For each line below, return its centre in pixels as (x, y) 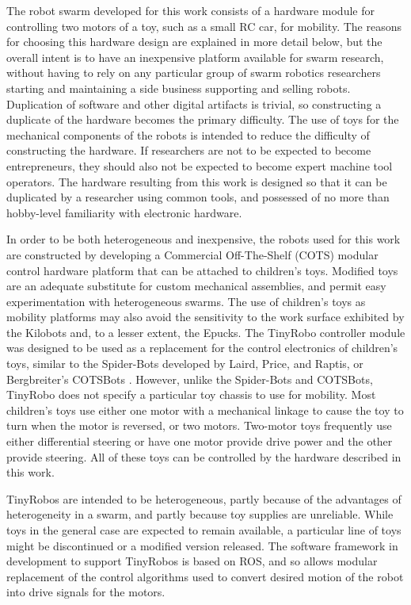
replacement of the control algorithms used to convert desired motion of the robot (205, 576)
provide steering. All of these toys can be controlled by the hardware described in (204, 456)
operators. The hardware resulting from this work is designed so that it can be (197, 181)
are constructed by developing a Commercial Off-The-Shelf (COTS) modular (192, 254)
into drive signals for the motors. (86, 592)
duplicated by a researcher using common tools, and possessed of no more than (198, 197)
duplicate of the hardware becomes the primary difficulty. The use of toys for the (203, 119)
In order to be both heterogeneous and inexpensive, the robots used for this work (204, 239)
